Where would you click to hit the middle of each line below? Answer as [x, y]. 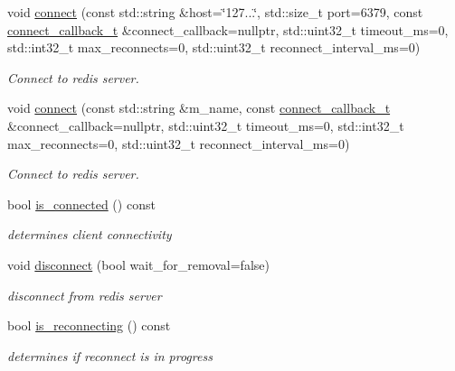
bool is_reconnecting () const [89, 325]
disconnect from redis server [85, 295]
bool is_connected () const [81, 204]
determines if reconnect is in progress [110, 355]
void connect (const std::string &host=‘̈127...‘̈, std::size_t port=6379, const [215, 12]
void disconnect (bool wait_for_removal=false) [138, 264]
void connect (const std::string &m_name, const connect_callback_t [199, 108]
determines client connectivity [90, 234]
